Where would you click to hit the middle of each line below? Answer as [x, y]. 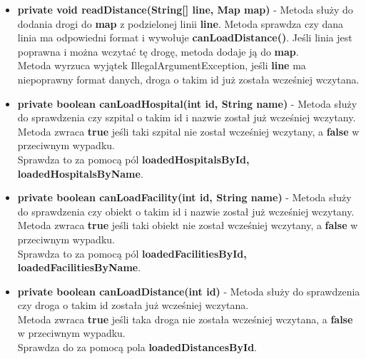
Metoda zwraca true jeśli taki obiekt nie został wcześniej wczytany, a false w [188, 225]
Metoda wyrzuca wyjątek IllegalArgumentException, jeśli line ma [162, 65]
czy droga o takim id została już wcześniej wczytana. [133, 305]
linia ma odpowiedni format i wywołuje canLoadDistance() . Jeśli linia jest [185, 37]
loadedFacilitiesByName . [79, 267]
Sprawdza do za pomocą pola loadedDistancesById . [137, 347]
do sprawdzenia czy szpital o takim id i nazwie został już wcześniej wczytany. [187, 117]
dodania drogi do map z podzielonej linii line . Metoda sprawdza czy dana [181, 23]
